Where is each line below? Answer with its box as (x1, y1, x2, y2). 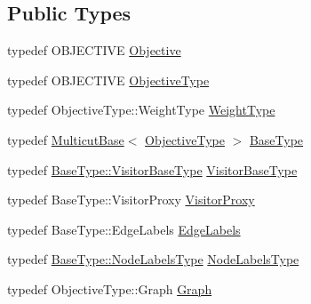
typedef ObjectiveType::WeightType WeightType (7, 100, 275, 119)
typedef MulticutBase (7, 130, 124, 148)
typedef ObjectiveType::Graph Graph (7, 279, 212, 298)
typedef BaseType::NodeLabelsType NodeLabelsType (7, 250, 299, 268)
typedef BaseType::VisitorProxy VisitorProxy (7, 190, 255, 209)
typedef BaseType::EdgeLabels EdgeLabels (7, 220, 241, 238)
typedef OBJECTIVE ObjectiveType (7, 70, 210, 89)
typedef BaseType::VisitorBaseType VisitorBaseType (7, 160, 298, 179)
